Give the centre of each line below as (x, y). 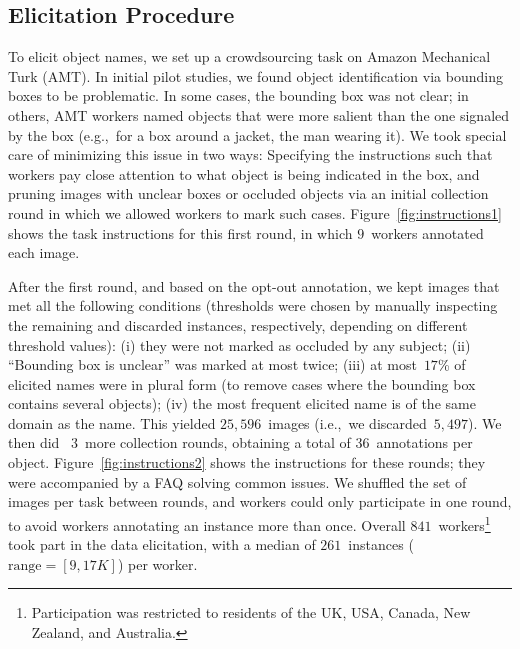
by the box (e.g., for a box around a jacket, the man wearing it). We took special (257, 134)
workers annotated (427, 232)
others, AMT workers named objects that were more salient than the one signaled (259, 114)
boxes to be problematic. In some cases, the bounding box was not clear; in (238, 95)
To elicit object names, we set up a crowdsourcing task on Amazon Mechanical (249, 56)
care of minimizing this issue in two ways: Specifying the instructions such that (250, 154)
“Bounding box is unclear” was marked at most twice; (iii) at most (212, 364)
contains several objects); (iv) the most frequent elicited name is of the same (242, 403)
